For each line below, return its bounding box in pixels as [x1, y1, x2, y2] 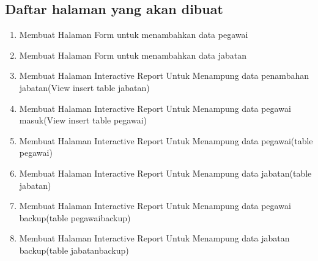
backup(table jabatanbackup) [19, 243, 129, 256]
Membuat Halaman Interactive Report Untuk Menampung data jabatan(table [19, 166, 312, 179]
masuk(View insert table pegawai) [19, 114, 147, 127]
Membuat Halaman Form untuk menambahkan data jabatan [19, 48, 247, 61]
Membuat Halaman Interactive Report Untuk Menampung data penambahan [19, 69, 309, 82]
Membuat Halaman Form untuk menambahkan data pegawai [19, 28, 248, 41]
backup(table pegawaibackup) [19, 211, 131, 224]
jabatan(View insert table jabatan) [19, 81, 150, 94]
